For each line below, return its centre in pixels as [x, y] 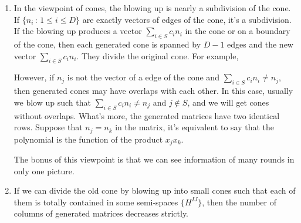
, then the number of [239, 202]
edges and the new [260, 44]
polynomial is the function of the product [88, 139]
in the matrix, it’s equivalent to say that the [195, 127]
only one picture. [44, 170]
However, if [34, 77]
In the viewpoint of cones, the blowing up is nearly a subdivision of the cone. [152, 8]
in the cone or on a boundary [238, 31]
